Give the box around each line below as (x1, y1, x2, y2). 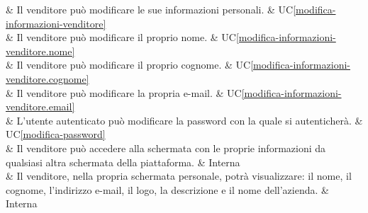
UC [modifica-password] (6, 127, 106, 142)
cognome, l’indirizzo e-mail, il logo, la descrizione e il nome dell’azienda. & (6, 182, 329, 197)
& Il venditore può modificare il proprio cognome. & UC (6, 57, 251, 72)
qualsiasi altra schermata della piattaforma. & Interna (6, 154, 240, 169)
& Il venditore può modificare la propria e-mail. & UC (6, 85, 242, 100)
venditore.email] (6, 99, 75, 114)
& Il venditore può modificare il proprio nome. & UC (6, 30, 236, 45)
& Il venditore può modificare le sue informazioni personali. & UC (6, 2, 294, 16)
